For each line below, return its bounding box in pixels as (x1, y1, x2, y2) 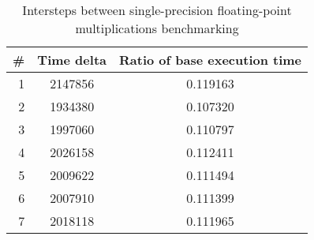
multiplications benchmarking (75, 19, 239, 37)
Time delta (37, 51, 107, 69)
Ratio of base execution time (118, 51, 302, 69)
